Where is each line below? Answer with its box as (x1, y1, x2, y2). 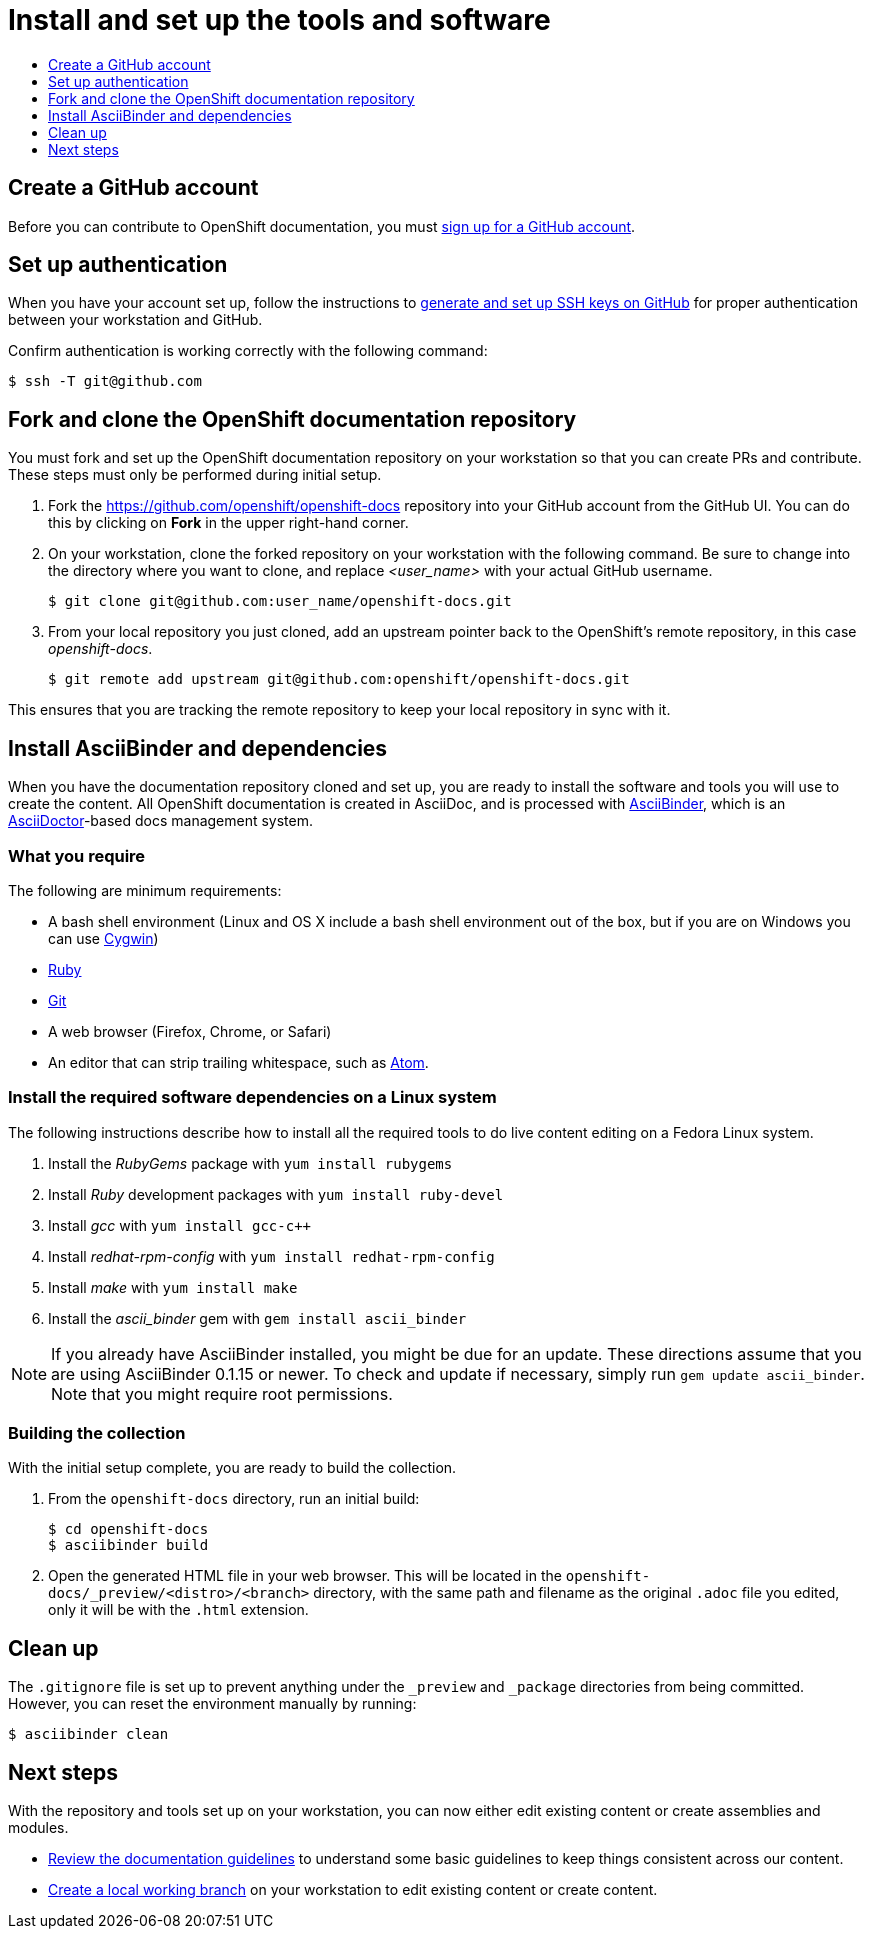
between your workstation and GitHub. (8, 311, 263, 329)
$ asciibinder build (48, 1537, 209, 1554)
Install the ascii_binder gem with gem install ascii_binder (48, 1309, 467, 1327)
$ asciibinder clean (8, 1726, 169, 1743)
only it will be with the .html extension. (48, 1601, 309, 1619)
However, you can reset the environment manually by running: (8, 1695, 417, 1713)
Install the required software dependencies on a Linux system (8, 1087, 497, 1108)
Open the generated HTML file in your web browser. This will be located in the (48, 1567, 562, 1585)
